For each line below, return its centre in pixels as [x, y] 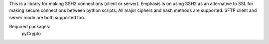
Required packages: [30, 27]
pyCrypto [31, 33]
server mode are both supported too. [47, 17]
